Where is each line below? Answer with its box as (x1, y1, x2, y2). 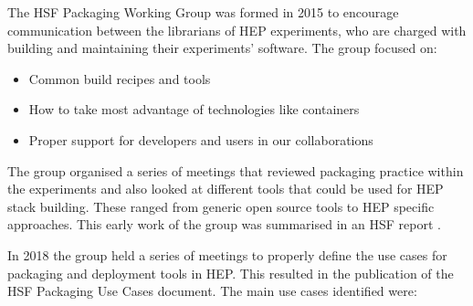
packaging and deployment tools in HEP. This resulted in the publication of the (7, 263, 454, 282)
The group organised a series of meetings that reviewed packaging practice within (7, 161, 464, 180)
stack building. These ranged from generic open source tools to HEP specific (7, 196, 435, 216)
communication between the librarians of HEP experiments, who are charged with (7, 20, 467, 39)
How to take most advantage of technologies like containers (28, 100, 360, 119)
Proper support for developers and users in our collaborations (28, 130, 373, 149)
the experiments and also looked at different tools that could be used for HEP (7, 179, 444, 198)
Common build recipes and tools (28, 69, 211, 88)
